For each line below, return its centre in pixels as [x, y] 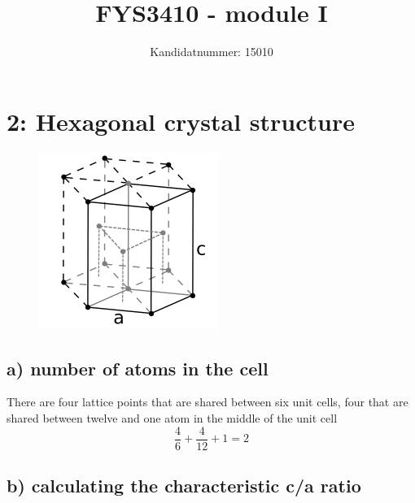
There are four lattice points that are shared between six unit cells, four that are [207, 402]
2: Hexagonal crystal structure [181, 121]
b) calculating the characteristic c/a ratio [184, 486]
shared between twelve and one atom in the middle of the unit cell [172, 418]
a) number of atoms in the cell [138, 368]
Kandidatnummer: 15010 [212, 52]
